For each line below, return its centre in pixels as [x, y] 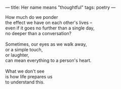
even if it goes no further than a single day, [50, 28]
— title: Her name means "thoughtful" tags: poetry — [61, 7]
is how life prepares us [29, 77]
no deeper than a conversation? [38, 33]
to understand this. [25, 82]
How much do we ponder [32, 17]
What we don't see [25, 71]
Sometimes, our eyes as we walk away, [46, 44]
